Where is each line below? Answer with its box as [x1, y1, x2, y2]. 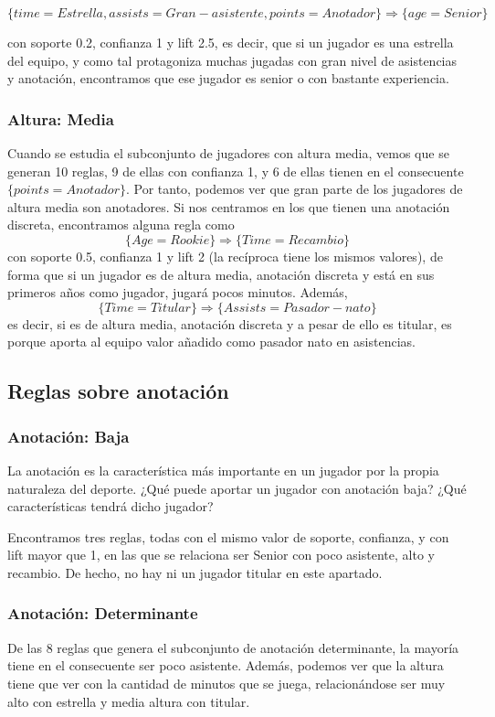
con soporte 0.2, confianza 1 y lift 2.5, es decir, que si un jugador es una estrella [7, 33, 454, 51]
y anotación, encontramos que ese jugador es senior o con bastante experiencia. [7, 69, 449, 88]
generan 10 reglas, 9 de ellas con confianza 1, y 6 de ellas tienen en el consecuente [7, 161, 464, 180]
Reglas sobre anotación [7, 377, 229, 405]
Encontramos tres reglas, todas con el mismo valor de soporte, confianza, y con [7, 527, 449, 546]
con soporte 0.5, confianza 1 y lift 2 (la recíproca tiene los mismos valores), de [7, 246, 443, 265]
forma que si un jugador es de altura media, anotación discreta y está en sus [7, 264, 435, 284]
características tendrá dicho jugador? [7, 497, 214, 516]
